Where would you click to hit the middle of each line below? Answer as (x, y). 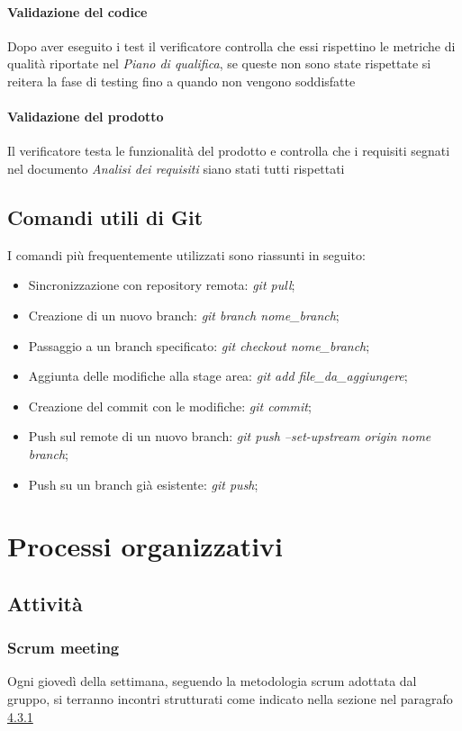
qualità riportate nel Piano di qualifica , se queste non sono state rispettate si (219, 63)
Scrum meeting (63, 648)
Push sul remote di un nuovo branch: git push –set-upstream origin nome (230, 436)
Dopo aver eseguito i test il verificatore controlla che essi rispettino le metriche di (231, 45)
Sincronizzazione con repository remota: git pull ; (162, 285)
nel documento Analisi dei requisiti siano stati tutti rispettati (176, 168)
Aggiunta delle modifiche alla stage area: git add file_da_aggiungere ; (218, 376)
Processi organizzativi (145, 546)
